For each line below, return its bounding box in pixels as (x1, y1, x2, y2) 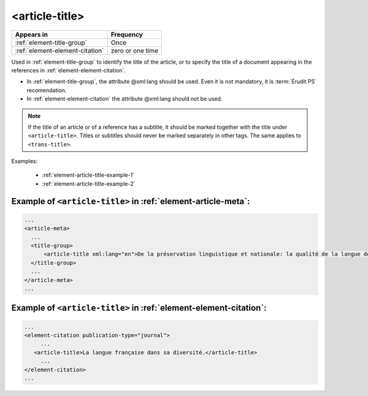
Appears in (15, 30, 48, 39)
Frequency (110, 30, 144, 39)
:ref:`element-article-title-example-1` (42, 172, 135, 179)
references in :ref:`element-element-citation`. (11, 66, 126, 74)
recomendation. (26, 86, 67, 94)
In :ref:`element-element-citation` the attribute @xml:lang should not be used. (26, 95, 223, 102)
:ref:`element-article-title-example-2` (42, 180, 136, 187)
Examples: (11, 158, 38, 165)
